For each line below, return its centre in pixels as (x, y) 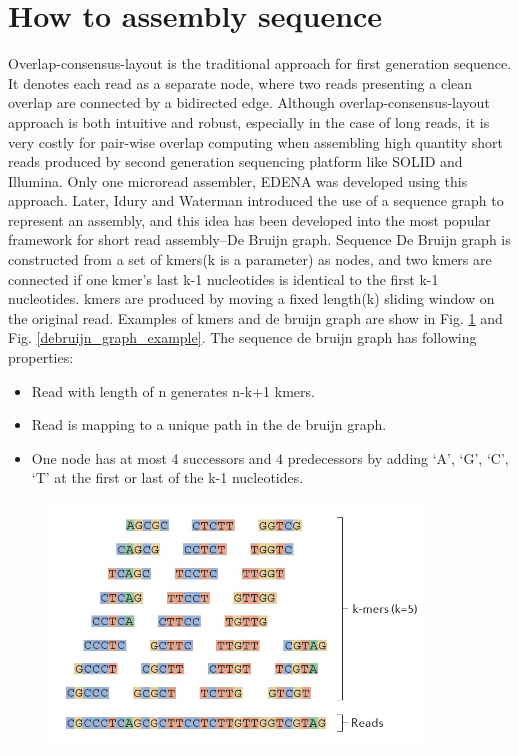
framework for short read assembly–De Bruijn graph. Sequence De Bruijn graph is (259, 239)
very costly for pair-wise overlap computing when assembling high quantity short (255, 141)
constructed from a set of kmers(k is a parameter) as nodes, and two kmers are (250, 259)
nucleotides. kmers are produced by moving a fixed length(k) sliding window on (251, 298)
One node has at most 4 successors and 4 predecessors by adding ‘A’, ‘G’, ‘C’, (270, 457)
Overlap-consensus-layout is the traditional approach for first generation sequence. (260, 63)
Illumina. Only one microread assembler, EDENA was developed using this (238, 180)
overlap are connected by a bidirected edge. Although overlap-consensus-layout (249, 102)
